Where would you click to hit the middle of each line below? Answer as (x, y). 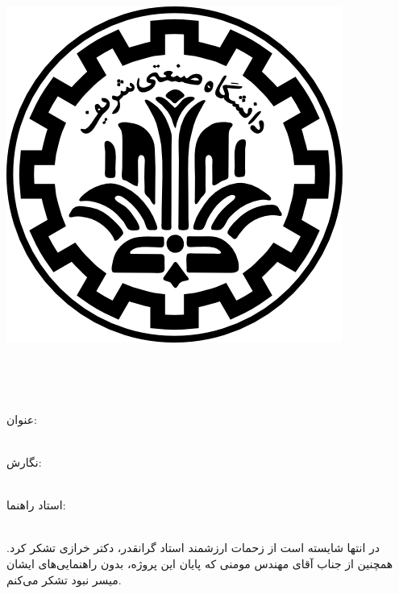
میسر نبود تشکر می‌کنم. (64, 579)
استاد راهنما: (36, 505)
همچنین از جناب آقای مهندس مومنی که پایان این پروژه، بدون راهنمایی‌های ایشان (200, 563)
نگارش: (24, 461)
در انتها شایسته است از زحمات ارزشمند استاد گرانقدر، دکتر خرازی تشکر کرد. (193, 548)
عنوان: (22, 419)
